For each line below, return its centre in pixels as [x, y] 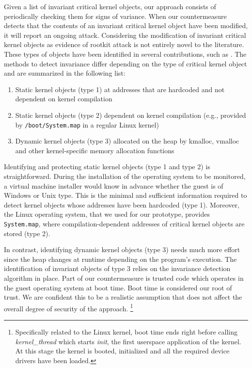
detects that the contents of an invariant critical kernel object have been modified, [126, 25]
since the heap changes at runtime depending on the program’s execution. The [120, 259]
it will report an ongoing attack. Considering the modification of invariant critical [125, 35]
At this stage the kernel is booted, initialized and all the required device [122, 351]
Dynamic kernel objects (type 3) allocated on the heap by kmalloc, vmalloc [127, 141]
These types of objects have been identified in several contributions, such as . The [125, 54]
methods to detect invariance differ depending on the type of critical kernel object [126, 63]
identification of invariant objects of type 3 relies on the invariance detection [117, 268]
